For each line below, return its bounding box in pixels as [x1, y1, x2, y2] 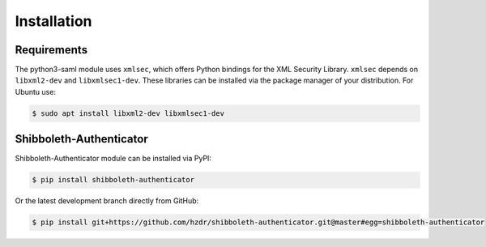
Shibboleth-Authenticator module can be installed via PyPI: [15, 154, 212, 164]
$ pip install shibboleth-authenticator [32, 175, 194, 185]
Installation [15, 12, 92, 30]
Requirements [15, 43, 88, 57]
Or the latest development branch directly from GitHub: [15, 196, 199, 206]
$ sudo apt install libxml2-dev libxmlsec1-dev [32, 109, 224, 117]
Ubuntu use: [15, 87, 57, 96]
